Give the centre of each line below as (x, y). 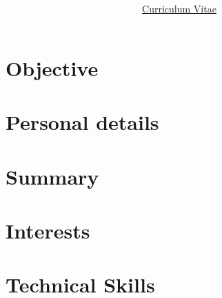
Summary (52, 176)
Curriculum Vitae (179, 9)
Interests (48, 230)
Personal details (82, 122)
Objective (52, 67)
